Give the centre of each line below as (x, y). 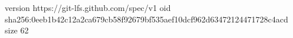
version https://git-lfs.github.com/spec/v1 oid (88, 7)
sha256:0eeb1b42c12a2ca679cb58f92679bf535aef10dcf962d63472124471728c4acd (146, 19)
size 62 (17, 30)
